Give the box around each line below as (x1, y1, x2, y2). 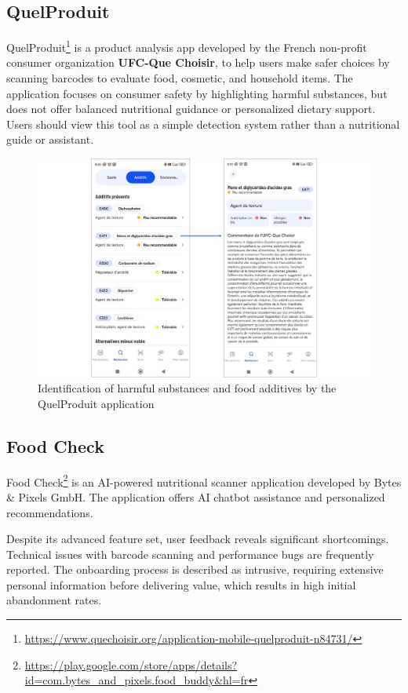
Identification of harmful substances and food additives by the (38, 380, 337, 396)
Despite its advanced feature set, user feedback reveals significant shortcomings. (6, 531, 389, 547)
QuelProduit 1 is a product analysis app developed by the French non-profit (6, 37, 367, 55)
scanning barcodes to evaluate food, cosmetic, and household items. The (6, 70, 353, 86)
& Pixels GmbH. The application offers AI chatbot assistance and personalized (6, 488, 385, 505)
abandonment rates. (6, 592, 102, 608)
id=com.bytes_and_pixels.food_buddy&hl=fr (24, 672, 249, 688)
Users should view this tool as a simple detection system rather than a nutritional (6, 115, 400, 132)
